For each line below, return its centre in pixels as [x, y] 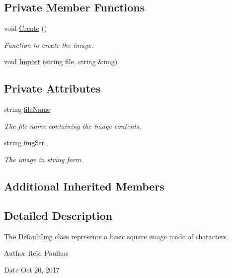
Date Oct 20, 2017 [32, 269]
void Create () [26, 28]
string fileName [27, 109]
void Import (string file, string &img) [61, 61]
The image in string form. [44, 159]
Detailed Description [58, 215]
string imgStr [24, 142]
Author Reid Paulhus [36, 253]
